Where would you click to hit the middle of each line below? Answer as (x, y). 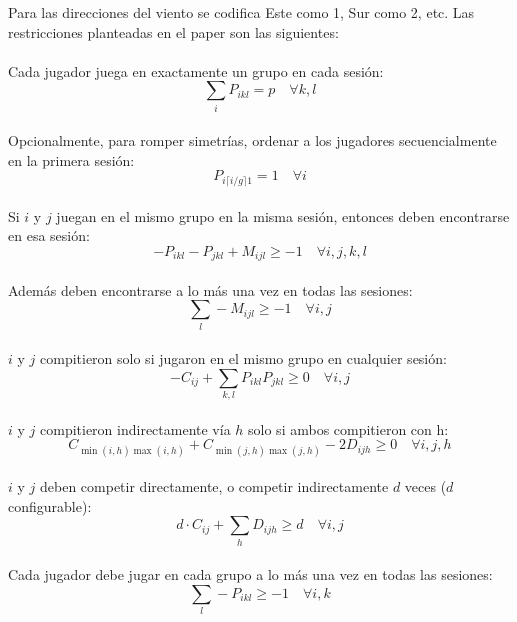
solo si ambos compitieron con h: (348, 428)
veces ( (425, 486)
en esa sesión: (49, 235)
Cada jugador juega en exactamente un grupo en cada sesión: (196, 70)
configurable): (50, 505)
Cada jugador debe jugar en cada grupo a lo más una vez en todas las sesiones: (250, 574)
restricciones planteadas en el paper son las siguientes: (173, 31)
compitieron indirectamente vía (135, 428)
